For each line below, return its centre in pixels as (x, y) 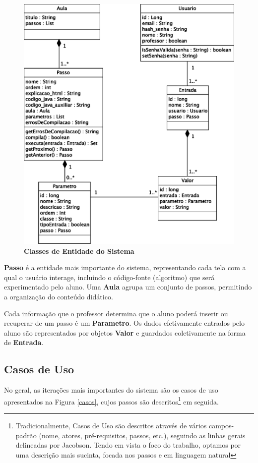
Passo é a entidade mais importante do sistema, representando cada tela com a (125, 267)
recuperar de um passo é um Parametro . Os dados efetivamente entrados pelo (124, 323)
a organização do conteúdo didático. (59, 296)
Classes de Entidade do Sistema (79, 251)
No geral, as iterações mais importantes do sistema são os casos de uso (111, 390)
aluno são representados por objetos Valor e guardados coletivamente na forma (125, 332)
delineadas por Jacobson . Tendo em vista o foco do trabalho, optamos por (128, 445)
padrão (26, 435)
